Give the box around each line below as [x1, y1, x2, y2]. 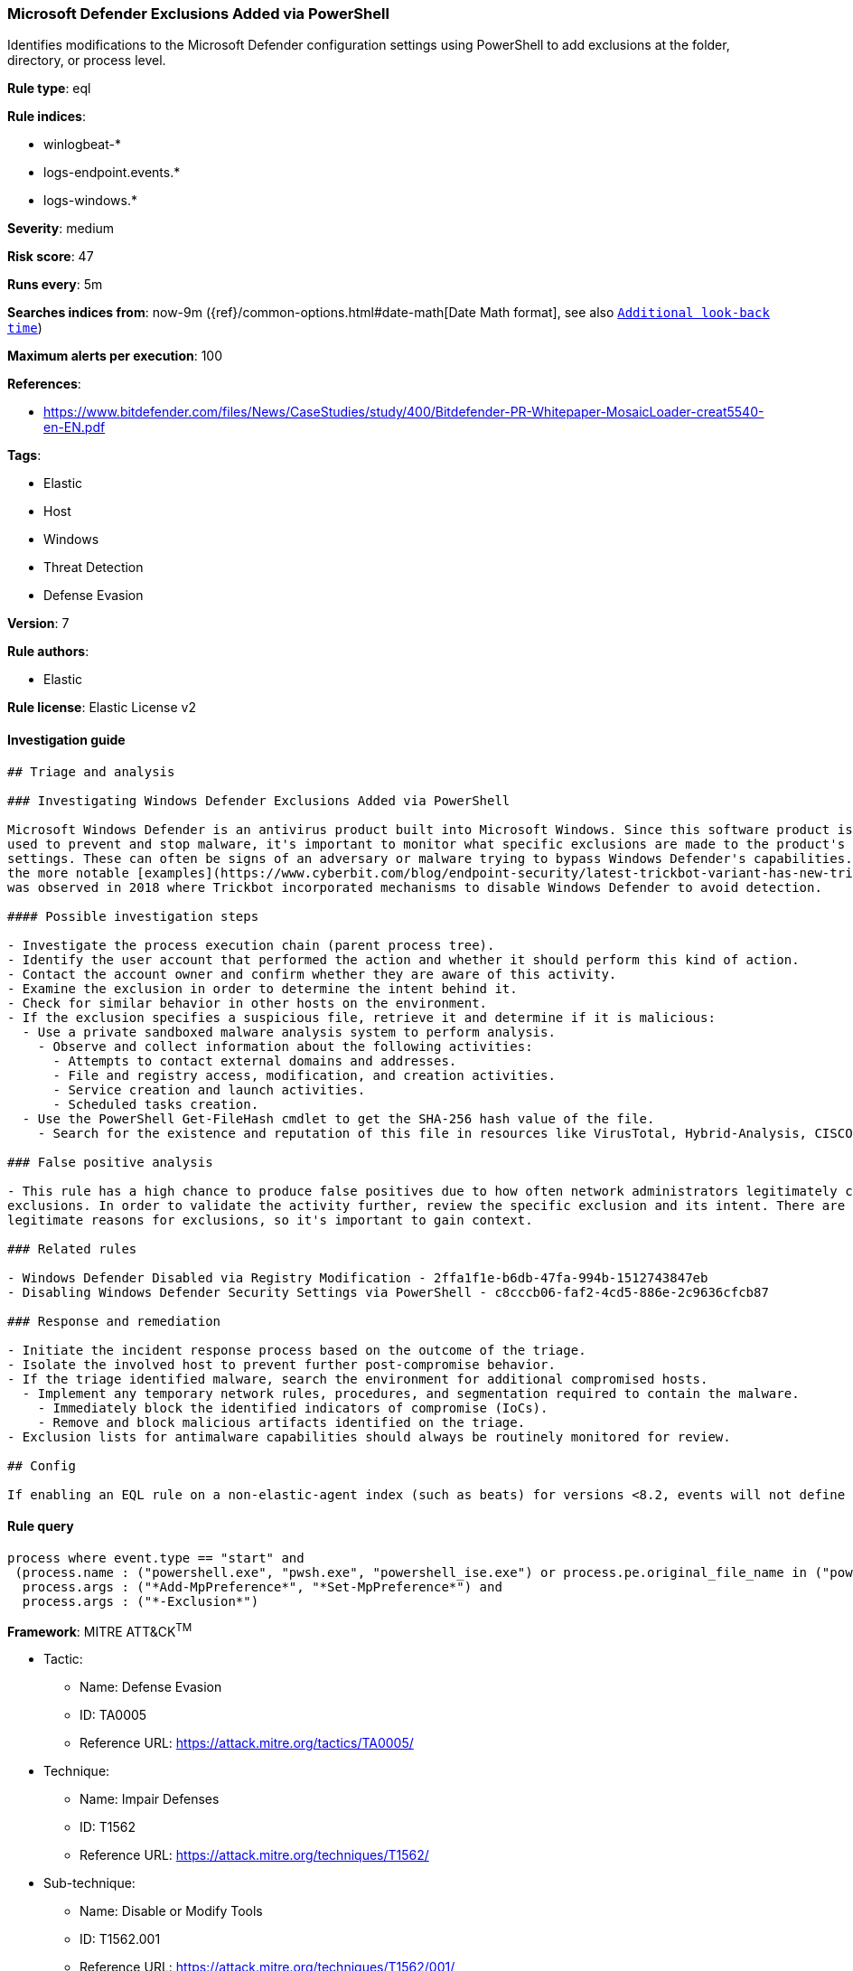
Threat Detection [43, 559, 144, 576]
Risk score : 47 [7, 249, 94, 265]
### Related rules [7, 1241, 137, 1256]
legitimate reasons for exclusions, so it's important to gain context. [7, 1212, 533, 1227]
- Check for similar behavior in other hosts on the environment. [7, 995, 488, 1010]
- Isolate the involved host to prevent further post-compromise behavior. [7, 1356, 556, 1372]
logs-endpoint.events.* [43, 164, 181, 181]
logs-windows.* [43, 192, 137, 209]
